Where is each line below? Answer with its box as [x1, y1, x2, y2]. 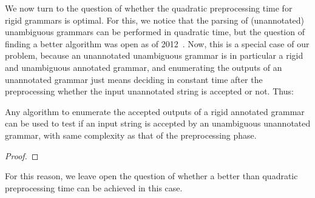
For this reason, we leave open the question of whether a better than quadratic [5, 170, 298, 182]
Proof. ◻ [5, 149, 39, 162]
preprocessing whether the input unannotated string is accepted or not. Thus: [5, 85, 294, 97]
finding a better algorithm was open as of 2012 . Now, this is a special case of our [5, 37, 310, 50]
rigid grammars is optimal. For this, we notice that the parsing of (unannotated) [5, 13, 305, 26]
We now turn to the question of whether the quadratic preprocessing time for [5, 2, 293, 14]
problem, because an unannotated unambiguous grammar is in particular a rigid [5, 49, 303, 62]
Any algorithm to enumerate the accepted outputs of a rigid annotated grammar [5, 105, 305, 117]
